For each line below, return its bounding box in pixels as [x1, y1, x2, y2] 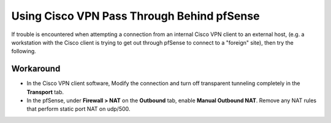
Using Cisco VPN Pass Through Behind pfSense [11, 9, 260, 23]
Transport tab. [26, 88, 64, 95]
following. [11, 48, 36, 55]
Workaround [11, 64, 61, 74]
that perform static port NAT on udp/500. [26, 105, 131, 113]
